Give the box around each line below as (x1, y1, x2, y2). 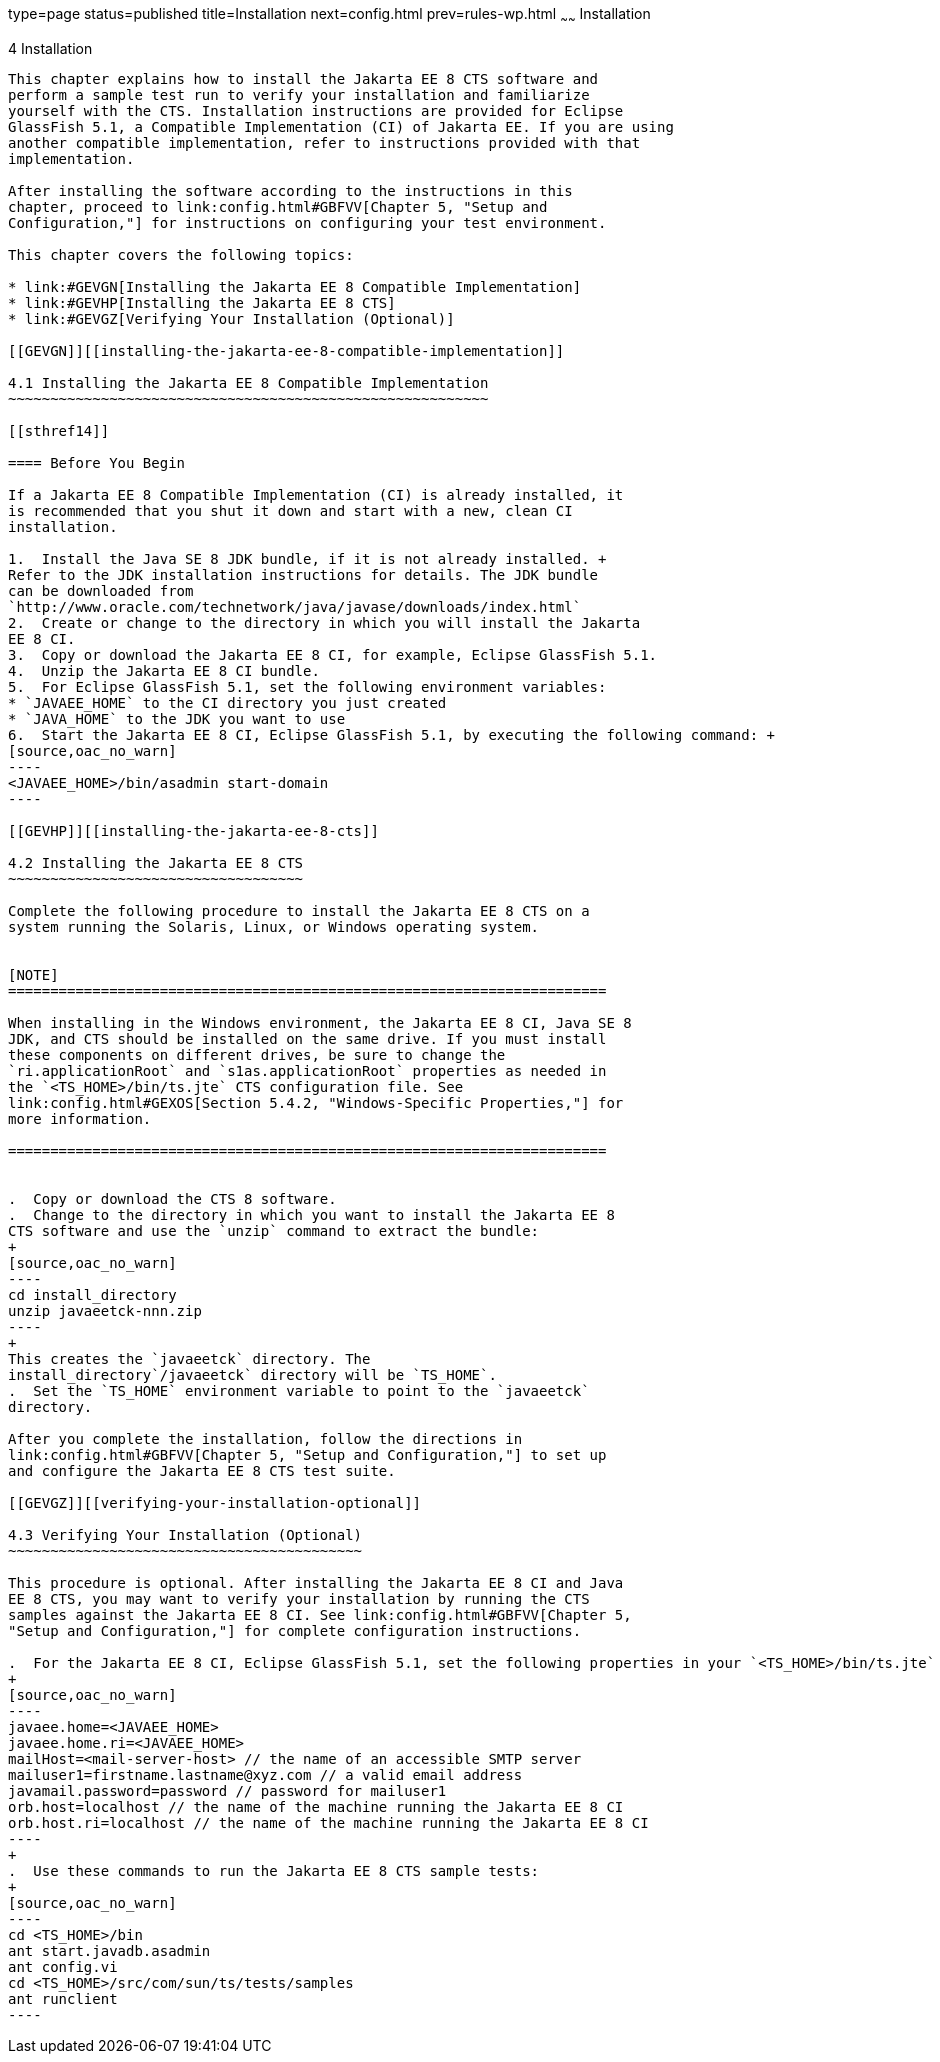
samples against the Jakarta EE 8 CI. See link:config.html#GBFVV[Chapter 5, (8, 1606, 632, 1623)
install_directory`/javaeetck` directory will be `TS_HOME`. (8, 1366, 497, 1383)
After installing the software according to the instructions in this (8, 182, 573, 199)
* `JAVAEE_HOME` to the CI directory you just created (8, 694, 447, 711)
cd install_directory (8, 1286, 177, 1303)
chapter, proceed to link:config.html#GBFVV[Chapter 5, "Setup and (8, 198, 548, 215)
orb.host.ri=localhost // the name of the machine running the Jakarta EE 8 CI (8, 1814, 649, 1831)
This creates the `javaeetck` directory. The (8, 1350, 371, 1367)
